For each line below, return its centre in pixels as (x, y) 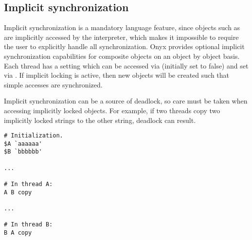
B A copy (18, 233)
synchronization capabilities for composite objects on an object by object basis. (122, 56)
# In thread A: (28, 184)
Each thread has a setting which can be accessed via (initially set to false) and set (126, 65)
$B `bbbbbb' (23, 152)
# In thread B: (28, 225)
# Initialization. (34, 136)
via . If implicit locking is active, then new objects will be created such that (117, 75)
